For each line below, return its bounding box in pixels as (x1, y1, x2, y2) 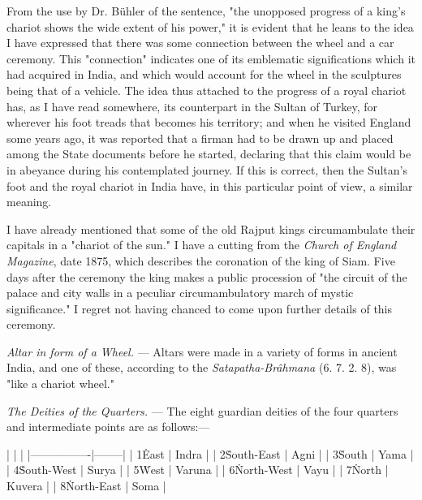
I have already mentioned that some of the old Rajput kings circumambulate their (6, 220, 416, 237)
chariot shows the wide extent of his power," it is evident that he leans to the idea (6, 18, 414, 35)
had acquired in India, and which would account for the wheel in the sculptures (6, 66, 402, 83)
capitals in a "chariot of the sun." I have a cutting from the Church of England (6, 236, 397, 253)
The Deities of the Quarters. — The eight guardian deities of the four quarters (6, 402, 398, 419)
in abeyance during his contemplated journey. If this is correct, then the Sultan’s (6, 161, 408, 178)
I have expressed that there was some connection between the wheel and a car (6, 34, 394, 51)
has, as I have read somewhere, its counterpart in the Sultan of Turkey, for (6, 97, 378, 114)
